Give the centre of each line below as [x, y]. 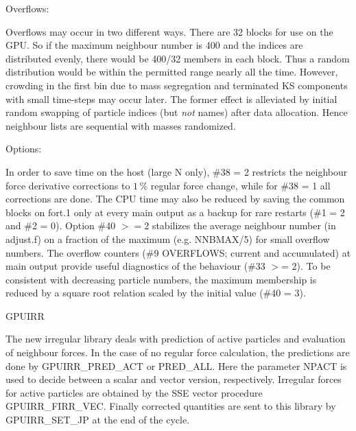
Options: [24, 149]
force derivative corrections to [68, 185]
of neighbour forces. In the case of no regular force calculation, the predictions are [178, 352]
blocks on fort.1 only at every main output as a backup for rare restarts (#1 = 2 [175, 212]
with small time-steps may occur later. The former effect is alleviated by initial [171, 98]
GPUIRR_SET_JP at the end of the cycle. [98, 420]
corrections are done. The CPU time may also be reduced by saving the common [175, 199]
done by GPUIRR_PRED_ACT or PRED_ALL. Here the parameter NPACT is [176, 365]
